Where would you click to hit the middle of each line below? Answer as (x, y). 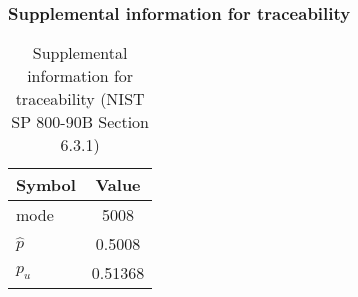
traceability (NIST (80, 99)
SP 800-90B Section (80, 122)
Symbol (46, 185)
